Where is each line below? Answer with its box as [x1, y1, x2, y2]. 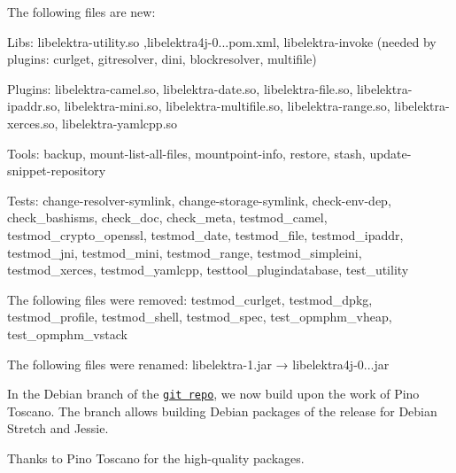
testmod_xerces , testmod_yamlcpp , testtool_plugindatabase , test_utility [7, 260, 409, 279]
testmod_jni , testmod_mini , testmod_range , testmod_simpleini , [7, 243, 362, 261]
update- [369, 143, 412, 162]
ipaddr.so [7, 97, 58, 115]
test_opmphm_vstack [7, 324, 128, 343]
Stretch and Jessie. [7, 419, 109, 438]
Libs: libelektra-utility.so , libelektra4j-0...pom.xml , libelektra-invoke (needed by [7, 32, 437, 50]
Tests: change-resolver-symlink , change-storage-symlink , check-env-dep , [7, 190, 391, 209]
